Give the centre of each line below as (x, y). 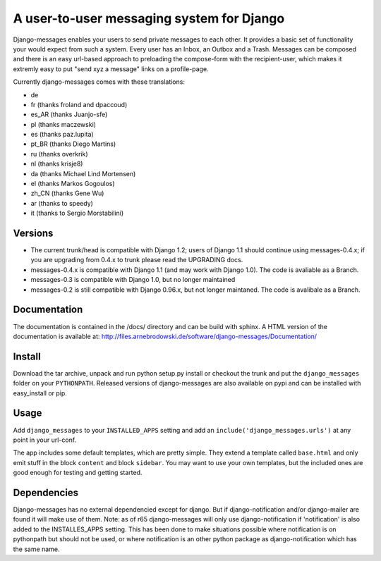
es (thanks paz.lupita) (62, 135)
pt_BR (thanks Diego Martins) (73, 144)
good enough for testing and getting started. (78, 473)
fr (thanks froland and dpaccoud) (79, 104)
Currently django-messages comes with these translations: (99, 82)
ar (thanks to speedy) (62, 203)
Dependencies (46, 492)
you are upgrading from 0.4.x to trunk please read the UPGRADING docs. (137, 260)
